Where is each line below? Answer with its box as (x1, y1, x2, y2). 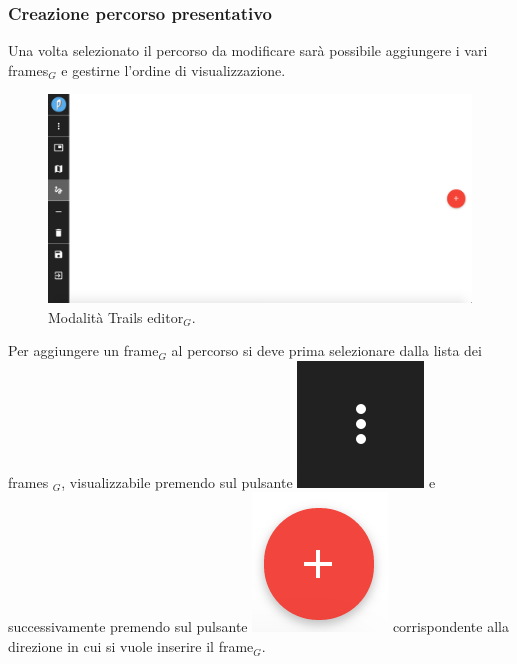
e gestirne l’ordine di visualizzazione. (61, 59, 286, 80)
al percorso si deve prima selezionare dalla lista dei (171, 340, 482, 361)
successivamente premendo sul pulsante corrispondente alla (8, 616, 509, 637)
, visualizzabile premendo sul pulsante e (61, 471, 436, 492)
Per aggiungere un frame (8, 340, 159, 361)
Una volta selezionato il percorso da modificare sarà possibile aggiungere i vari (8, 40, 488, 61)
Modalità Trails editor (48, 306, 184, 327)
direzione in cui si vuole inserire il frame (8, 636, 254, 657)
